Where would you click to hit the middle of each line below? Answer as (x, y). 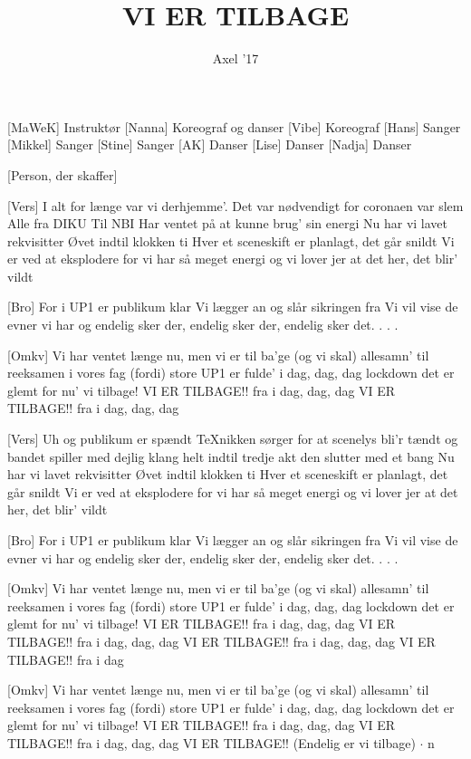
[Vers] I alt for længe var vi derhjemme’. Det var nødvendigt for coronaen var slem (235, 205)
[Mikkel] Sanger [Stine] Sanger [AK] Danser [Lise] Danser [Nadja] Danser (210, 144)
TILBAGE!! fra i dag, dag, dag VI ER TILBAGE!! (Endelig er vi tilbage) (211, 742)
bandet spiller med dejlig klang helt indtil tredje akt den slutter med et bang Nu (231, 456)
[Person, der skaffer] (62, 174)
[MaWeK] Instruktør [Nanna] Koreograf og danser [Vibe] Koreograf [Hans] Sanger (234, 126)
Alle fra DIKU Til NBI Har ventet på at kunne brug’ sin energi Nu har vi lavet (227, 223)
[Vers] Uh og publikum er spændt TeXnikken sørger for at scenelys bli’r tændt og (233, 439)
